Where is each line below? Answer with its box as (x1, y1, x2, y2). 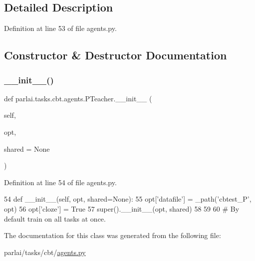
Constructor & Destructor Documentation (4, 47, 227, 63)
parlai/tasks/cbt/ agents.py (4, 247, 86, 257)
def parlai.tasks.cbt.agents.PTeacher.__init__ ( (4, 93, 152, 103)
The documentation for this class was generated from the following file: (4, 230, 221, 241)
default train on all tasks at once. (4, 213, 106, 224)
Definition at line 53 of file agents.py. (4, 23, 117, 33)
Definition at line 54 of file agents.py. (4, 177, 117, 187)
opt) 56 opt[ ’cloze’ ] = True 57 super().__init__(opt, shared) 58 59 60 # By (4, 203, 240, 214)
